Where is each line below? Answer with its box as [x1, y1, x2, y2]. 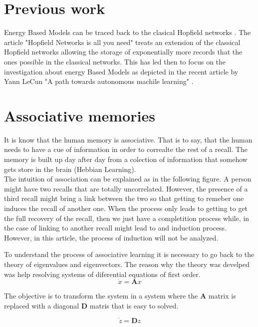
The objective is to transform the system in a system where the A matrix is [4, 290, 236, 301]
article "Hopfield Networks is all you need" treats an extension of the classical [4, 36, 241, 47]
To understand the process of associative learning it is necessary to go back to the [4, 249, 255, 259]
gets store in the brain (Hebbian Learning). [4, 163, 136, 174]
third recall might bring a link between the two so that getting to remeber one [4, 193, 244, 203]
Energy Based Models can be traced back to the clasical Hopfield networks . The [4, 27, 251, 37]
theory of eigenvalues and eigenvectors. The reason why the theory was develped [4, 258, 250, 269]
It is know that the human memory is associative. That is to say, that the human [4, 134, 253, 144]
